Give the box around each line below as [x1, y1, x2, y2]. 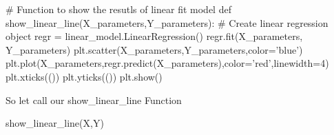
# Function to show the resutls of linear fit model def [6, 2, 231, 16]
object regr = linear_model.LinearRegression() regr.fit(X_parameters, [6, 29, 303, 43]
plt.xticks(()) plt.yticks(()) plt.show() [6, 69, 163, 83]
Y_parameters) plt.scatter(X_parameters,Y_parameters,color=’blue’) [6, 42, 303, 56]
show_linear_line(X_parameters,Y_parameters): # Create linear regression [6, 15, 328, 30]
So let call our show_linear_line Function [6, 92, 182, 107]
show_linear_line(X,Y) [6, 116, 104, 130]
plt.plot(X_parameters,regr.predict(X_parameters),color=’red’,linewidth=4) [6, 56, 329, 70]
